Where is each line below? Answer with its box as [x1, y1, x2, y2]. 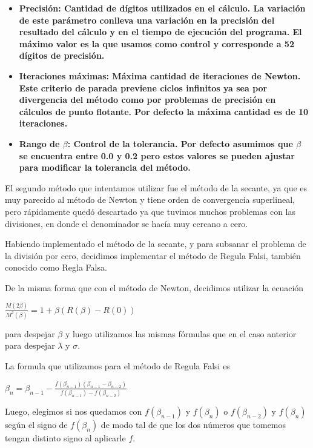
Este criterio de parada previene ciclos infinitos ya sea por [19, 81, 268, 94]
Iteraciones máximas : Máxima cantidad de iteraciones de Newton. [19, 69, 301, 82]
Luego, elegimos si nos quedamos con [5, 405, 142, 418]
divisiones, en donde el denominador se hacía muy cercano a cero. [5, 217, 248, 229]
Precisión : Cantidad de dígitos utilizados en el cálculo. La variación [19, 2, 306, 14]
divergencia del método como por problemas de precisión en [19, 93, 276, 106]
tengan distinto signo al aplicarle [5, 432, 126, 444]
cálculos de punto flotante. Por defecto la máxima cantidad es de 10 [19, 105, 309, 117]
